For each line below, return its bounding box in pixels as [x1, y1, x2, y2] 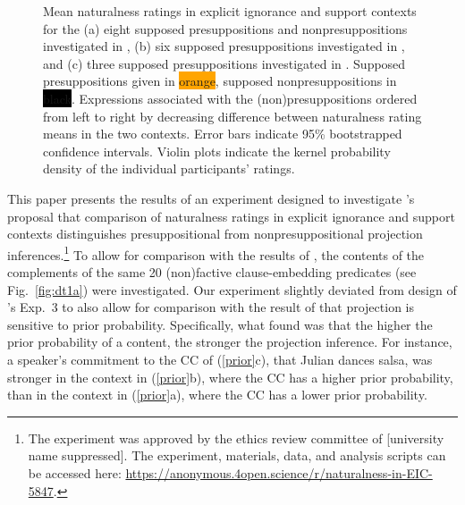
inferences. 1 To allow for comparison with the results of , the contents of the [7, 242, 425, 264]
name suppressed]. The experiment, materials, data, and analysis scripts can [28, 446, 446, 465]
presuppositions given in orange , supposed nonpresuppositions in [43, 72, 397, 90]
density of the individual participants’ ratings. [43, 159, 295, 178]
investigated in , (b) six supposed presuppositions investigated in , [43, 37, 405, 55]
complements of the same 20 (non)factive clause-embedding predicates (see [7, 262, 417, 281]
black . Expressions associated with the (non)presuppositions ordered [43, 88, 418, 107]
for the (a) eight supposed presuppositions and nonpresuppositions [43, 19, 408, 38]
